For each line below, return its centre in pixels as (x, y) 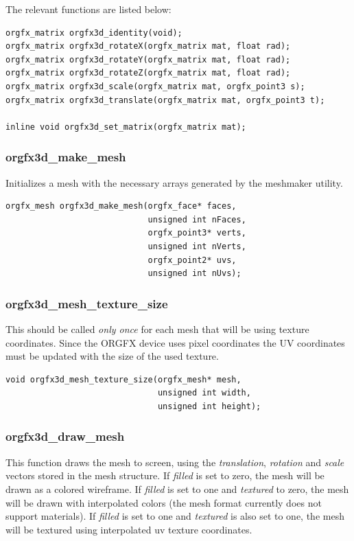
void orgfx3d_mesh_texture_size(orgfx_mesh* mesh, (123, 379)
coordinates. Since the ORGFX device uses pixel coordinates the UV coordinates (175, 342)
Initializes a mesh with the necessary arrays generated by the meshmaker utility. (174, 182)
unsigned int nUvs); (194, 274)
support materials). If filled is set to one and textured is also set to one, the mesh (175, 516)
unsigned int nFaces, (197, 219)
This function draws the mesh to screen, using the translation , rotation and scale (175, 462)
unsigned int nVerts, (197, 246)
